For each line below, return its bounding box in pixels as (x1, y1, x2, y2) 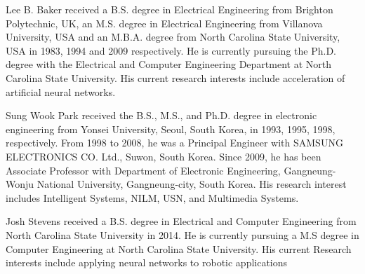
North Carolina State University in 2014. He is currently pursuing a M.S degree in (6, 227, 359, 242)
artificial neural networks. (6, 84, 116, 99)
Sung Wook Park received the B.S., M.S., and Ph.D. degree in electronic (6, 108, 317, 123)
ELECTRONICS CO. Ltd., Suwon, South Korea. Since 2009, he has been (6, 149, 321, 163)
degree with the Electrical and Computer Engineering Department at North (6, 57, 332, 71)
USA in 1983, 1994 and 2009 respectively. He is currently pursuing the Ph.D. (6, 43, 336, 57)
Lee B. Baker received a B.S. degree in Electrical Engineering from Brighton (6, 2, 333, 16)
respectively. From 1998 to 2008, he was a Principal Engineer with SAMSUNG (6, 135, 343, 150)
